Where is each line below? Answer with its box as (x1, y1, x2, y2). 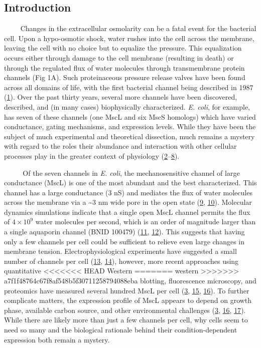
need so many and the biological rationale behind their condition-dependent (4, 324, 237, 335)
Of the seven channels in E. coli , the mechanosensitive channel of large (23, 167, 240, 178)
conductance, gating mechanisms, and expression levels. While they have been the (4, 121, 256, 132)
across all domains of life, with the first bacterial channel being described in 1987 (4, 82, 253, 92)
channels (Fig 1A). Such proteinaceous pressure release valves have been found (4, 72, 245, 83)
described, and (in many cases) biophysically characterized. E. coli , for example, (4, 101, 250, 112)
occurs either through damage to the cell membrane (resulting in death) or (4, 52, 234, 63)
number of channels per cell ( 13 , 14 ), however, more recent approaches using (4, 255, 239, 266)
